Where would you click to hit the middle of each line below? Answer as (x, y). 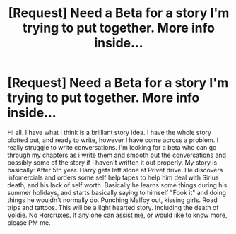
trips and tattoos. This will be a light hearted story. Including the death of (113, 207)
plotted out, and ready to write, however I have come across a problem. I (113, 140)
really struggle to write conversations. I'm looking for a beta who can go (112, 147)
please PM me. (29, 222)
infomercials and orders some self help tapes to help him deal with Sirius (113, 177)
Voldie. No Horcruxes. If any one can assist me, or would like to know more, (117, 215)
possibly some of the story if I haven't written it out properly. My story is (112, 162)
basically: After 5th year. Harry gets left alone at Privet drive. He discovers (115, 170)
